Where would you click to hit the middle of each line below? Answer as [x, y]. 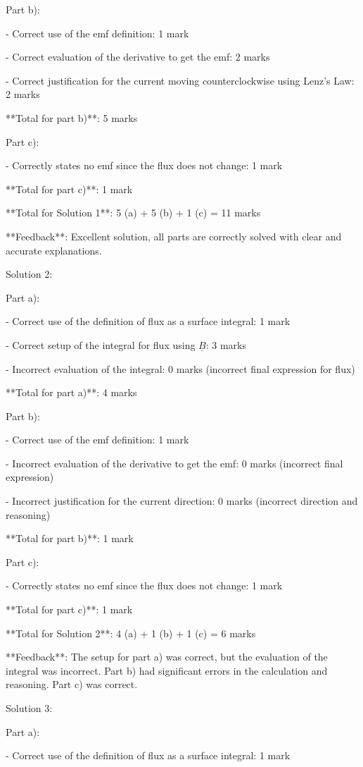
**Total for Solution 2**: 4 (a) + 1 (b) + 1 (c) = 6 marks [131, 633]
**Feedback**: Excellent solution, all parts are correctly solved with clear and [174, 236]
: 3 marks [226, 344]
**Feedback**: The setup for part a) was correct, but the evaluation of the [167, 657]
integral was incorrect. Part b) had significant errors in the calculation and [167, 670]
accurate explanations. [54, 250]
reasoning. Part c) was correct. [72, 684]
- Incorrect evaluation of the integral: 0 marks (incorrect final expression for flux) [180, 368]
